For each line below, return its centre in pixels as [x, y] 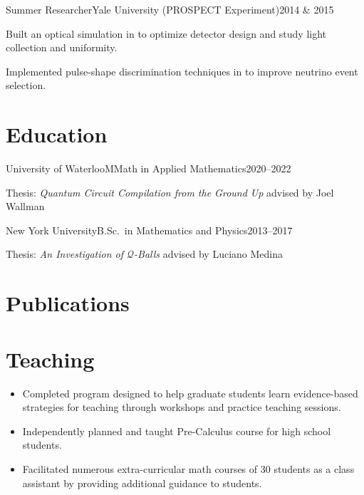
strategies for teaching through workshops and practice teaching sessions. [182, 407]
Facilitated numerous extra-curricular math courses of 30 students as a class [188, 468]
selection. [26, 85]
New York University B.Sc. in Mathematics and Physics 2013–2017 [149, 230]
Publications [68, 303]
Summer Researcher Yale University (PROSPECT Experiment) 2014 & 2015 [170, 9]
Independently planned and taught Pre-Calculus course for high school [177, 431]
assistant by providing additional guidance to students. [142, 483]
